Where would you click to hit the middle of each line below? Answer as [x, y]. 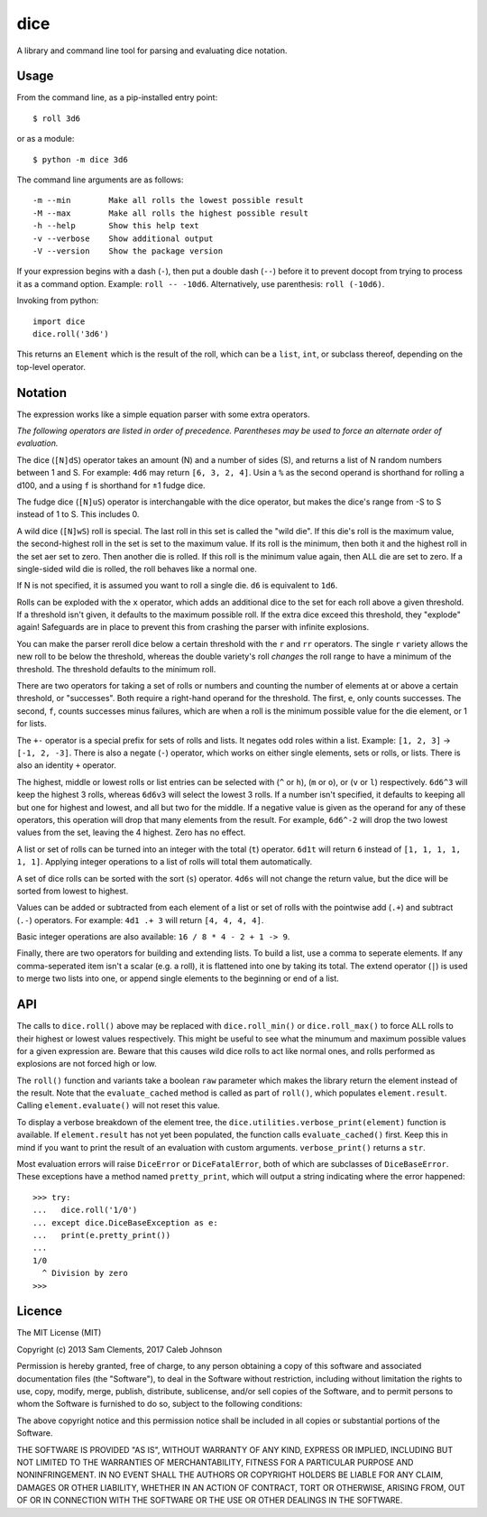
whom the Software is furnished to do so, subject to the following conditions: [160, 1404]
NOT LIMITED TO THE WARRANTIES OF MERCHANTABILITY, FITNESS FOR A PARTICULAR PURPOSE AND [215, 1462]
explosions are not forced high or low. [87, 1064]
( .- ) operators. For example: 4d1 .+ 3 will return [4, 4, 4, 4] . [140, 920]
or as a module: [46, 139]
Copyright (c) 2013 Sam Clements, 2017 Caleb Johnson [119, 1349]
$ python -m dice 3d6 [80, 159]
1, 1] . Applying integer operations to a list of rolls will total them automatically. [165, 862]
